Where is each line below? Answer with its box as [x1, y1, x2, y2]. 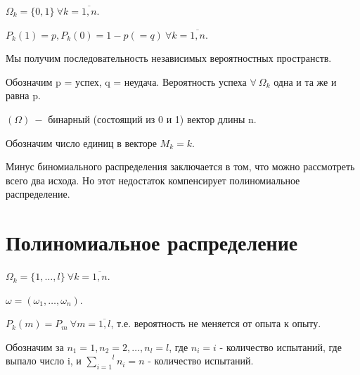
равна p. [6, 88, 41, 103]
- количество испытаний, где [219, 339, 342, 354]
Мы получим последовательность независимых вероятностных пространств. [6, 51, 332, 65]
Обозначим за [6, 339, 64, 354]
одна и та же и [274, 74, 337, 89]
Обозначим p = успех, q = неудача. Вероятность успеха [6, 74, 247, 89]
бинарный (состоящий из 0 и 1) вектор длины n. [48, 111, 257, 126]
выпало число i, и [6, 353, 82, 368]
